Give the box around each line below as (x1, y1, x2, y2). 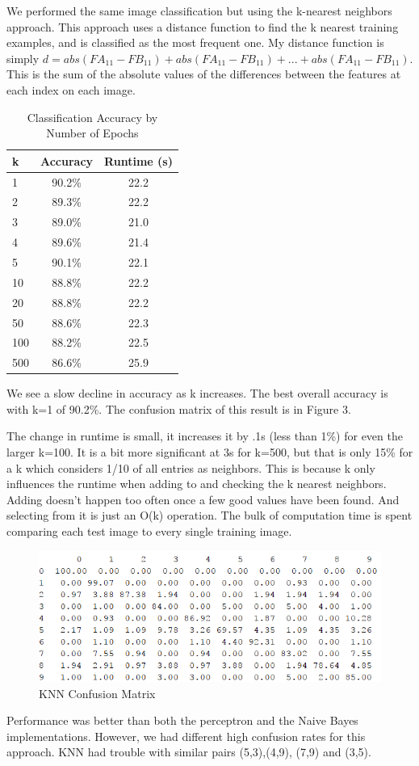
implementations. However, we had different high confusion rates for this (6, 727, 366, 744)
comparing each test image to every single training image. (6, 523, 292, 540)
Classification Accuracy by (27, 108, 158, 125)
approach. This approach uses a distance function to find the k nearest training (6, 18, 399, 35)
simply (6, 49, 40, 66)
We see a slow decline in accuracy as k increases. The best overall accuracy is (6, 385, 388, 402)
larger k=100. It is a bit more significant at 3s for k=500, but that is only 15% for (6, 444, 413, 461)
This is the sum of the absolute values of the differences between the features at (6, 65, 401, 82)
